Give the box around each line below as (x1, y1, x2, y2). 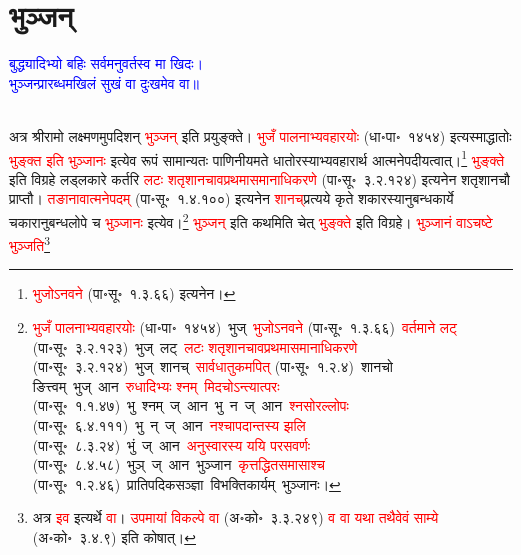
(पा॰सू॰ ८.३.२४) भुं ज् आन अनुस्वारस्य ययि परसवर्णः (32, 434, 311, 455)
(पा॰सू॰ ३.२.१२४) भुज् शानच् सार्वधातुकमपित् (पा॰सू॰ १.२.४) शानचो (32, 356, 394, 377)
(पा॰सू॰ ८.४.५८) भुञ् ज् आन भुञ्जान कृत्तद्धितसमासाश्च (32, 454, 325, 475)
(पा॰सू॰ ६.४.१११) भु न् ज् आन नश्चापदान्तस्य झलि (32, 415, 306, 435)
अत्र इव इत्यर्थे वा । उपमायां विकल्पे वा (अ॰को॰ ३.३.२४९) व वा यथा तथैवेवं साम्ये (32, 507, 439, 528)
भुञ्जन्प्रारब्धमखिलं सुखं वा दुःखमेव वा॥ (9, 72, 199, 93)
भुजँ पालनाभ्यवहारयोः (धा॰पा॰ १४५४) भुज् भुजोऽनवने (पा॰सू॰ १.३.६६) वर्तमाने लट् (32, 317, 457, 338)
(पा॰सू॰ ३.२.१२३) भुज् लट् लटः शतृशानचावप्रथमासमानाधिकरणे (32, 336, 358, 357)
